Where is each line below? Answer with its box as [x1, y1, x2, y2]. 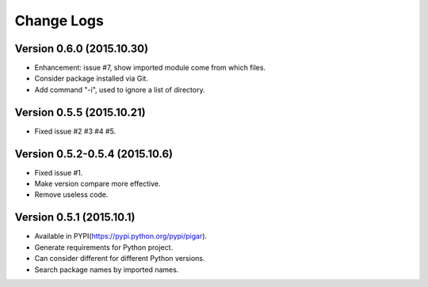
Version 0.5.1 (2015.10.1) [14, 210, 136, 225]
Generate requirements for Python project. [34, 242, 174, 252]
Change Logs [14, 12, 105, 29]
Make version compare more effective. [34, 179, 162, 189]
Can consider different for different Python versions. [34, 254, 205, 263]
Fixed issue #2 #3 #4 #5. [34, 127, 117, 136]
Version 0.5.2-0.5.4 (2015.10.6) [14, 147, 174, 160]
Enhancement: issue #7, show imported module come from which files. [34, 63, 266, 73]
